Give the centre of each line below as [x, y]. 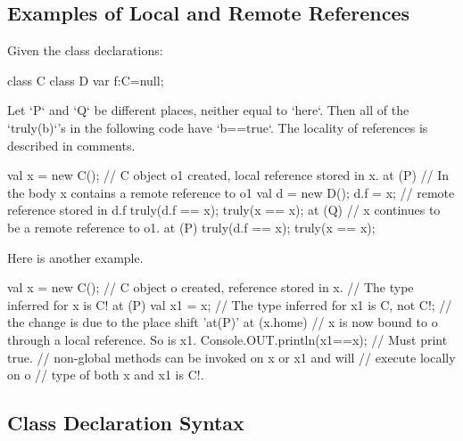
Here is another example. [75, 257]
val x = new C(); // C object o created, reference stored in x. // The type [211, 287]
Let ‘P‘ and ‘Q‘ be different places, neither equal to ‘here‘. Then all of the [208, 110]
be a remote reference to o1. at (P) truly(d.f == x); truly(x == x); [191, 227]
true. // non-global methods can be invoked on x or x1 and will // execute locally [231, 357]
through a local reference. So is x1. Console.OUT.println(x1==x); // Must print [227, 339]
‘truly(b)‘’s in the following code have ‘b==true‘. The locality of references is [218, 127]
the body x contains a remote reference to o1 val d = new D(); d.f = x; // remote [231, 192]
